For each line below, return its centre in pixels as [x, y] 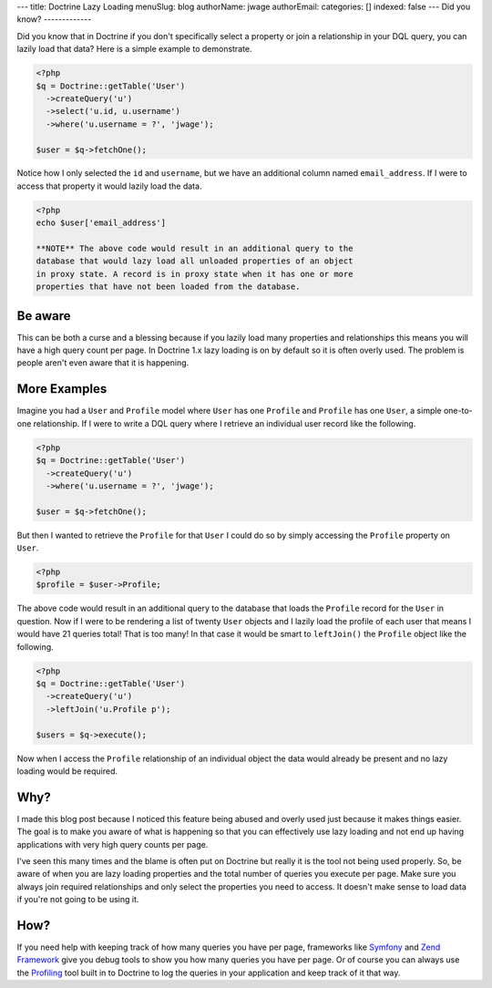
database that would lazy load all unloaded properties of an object [195, 261]
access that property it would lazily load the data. [109, 186]
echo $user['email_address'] [101, 223]
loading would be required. [67, 771]
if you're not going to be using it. [78, 900]
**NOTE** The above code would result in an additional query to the [195, 249]
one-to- [458, 411]
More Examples [62, 389]
